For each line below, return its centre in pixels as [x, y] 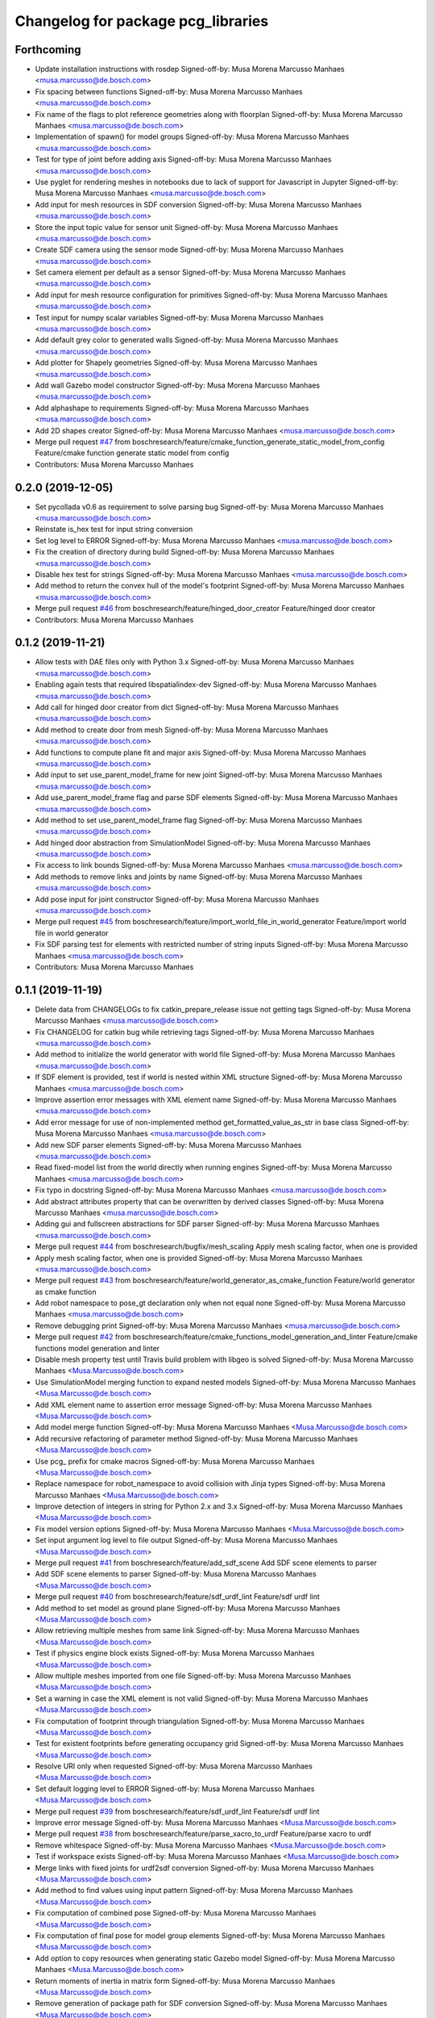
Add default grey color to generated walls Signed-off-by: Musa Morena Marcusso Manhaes [186, 340]
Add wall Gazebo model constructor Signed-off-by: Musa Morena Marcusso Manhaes [178, 385]
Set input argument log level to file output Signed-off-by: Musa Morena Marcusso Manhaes [186, 1540]
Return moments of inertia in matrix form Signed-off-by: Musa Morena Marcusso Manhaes [185, 1981]
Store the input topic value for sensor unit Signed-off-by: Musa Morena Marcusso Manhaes [186, 227]
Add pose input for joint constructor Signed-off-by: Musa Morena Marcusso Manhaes [177, 899]
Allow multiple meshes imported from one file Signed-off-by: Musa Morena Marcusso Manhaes [193, 1676]
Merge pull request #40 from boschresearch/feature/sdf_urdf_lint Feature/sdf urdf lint [177, 1597]
